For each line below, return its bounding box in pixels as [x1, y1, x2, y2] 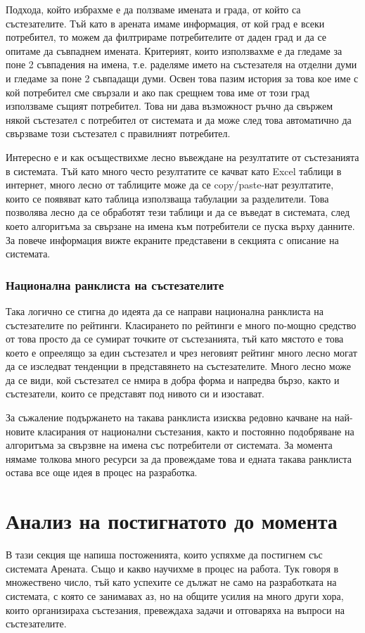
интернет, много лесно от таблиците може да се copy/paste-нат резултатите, [6, 177, 334, 192]
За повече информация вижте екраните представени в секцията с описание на [6, 232, 339, 247]
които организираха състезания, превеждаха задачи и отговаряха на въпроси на [6, 602, 345, 617]
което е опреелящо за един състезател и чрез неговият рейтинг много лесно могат [6, 345, 357, 359]
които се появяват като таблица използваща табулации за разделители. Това [6, 191, 329, 205]
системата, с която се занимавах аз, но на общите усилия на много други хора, [6, 588, 344, 603]
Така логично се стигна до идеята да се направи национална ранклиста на [6, 303, 324, 318]
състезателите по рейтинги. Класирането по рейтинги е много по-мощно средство [6, 317, 357, 332]
